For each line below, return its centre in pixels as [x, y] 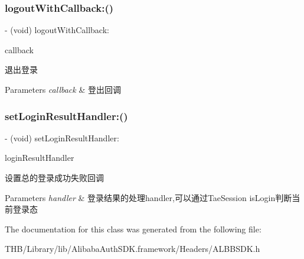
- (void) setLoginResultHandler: [62, 137]
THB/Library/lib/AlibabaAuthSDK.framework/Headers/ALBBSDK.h [133, 249]
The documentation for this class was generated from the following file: [133, 229]
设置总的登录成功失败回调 [54, 177]
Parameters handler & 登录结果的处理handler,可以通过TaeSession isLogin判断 [148, 197]
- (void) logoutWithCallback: [57, 30]
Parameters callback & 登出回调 [63, 89]
